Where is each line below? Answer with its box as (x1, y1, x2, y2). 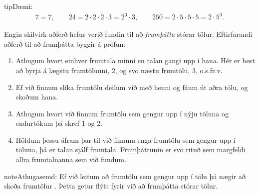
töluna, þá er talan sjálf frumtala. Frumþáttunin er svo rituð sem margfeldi (15, 144, 246, 155)
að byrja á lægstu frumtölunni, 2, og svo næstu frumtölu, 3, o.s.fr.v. (15, 65, 223, 75)
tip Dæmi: (4, 1, 33, 11)
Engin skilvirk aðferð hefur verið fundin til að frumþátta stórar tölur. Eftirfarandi (4, 29, 253, 39)
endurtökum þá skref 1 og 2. (15, 118, 103, 128)
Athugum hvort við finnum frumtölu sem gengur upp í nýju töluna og (15, 108, 229, 118)
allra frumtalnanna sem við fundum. (15, 154, 126, 165)
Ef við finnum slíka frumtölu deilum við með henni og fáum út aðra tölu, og (15, 82, 248, 92)
